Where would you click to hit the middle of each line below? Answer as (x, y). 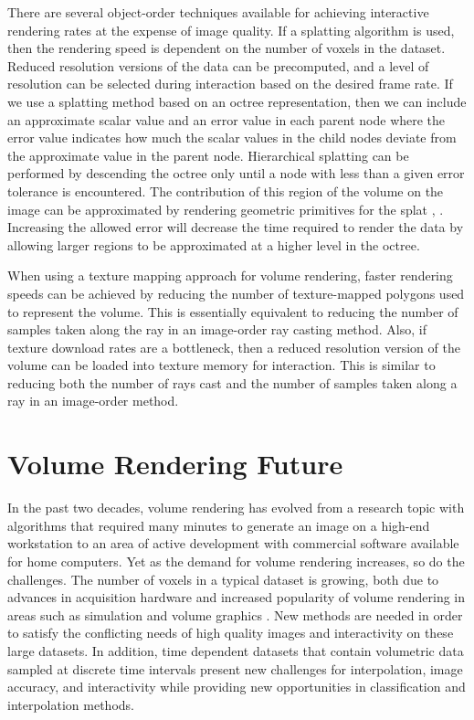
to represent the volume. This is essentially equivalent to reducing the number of (233, 311)
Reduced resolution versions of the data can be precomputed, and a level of (218, 65)
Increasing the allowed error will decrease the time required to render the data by (236, 227)
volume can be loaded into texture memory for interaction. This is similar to (221, 365)
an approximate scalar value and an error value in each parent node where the (226, 119)
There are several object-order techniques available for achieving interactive (218, 12)
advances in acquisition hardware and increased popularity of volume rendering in (237, 597)
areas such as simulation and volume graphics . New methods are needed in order (235, 614)
